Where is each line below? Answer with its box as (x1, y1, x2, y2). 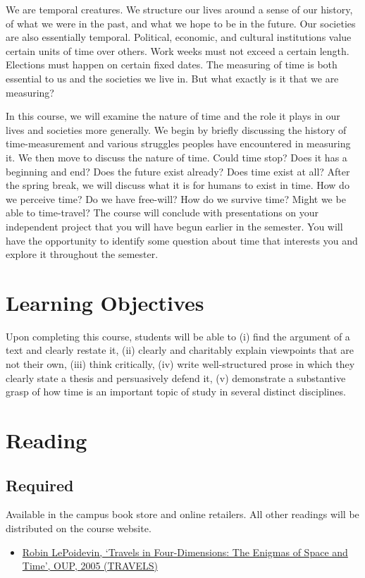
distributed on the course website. (6, 520, 151, 535)
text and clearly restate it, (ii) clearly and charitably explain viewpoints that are (6, 343, 354, 357)
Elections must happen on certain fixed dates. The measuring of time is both (6, 57, 338, 72)
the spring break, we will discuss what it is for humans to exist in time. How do (6, 178, 349, 192)
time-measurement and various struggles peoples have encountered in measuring (6, 136, 351, 151)
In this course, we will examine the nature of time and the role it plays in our (6, 109, 340, 123)
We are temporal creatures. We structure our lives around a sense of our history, (6, 2, 353, 16)
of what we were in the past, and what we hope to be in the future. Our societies (6, 16, 356, 30)
